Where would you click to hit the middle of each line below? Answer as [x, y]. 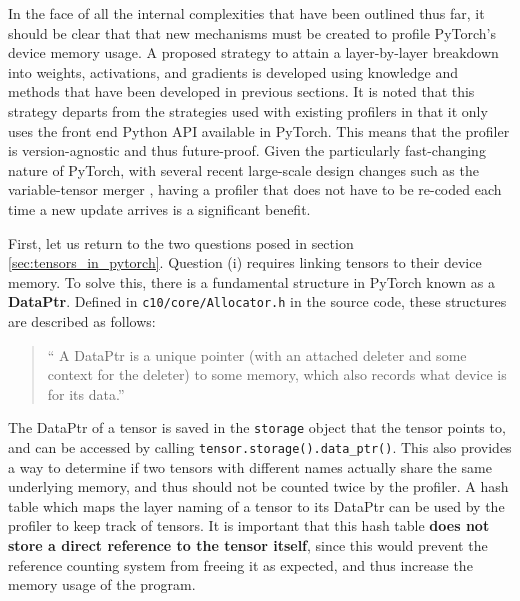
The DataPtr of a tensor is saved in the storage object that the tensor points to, [257, 427]
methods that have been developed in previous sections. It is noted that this [241, 91]
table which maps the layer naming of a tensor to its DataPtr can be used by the [256, 505]
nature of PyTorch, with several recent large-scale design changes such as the [243, 169]
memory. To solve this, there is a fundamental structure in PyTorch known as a [251, 281]
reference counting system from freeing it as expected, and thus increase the [240, 564]
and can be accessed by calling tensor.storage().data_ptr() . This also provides [260, 447]
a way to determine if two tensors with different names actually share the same [250, 466]
